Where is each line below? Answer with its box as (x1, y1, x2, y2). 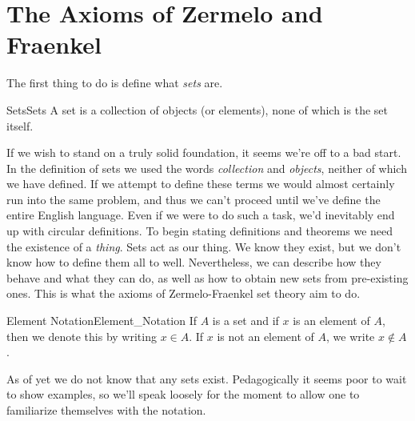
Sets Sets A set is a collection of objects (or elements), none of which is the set (6, 101, 388, 118)
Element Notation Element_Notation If (6, 312, 198, 329)
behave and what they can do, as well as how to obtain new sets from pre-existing (6, 269, 409, 286)
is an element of (293, 312, 370, 329)
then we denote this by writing (6, 327, 157, 344)
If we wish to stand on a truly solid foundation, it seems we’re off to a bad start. (6, 144, 401, 161)
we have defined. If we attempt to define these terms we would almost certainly (6, 175, 395, 192)
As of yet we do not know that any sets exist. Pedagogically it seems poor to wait (6, 370, 407, 387)
